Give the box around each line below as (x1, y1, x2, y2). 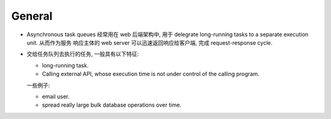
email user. (42, 93, 70, 100)
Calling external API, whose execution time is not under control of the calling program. (42, 71, 260, 78)
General (11, 9, 53, 23)
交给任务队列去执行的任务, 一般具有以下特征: (26, 50, 139, 58)
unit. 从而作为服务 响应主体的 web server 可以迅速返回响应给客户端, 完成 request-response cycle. (26, 39, 273, 46)
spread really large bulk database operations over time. (42, 101, 182, 109)
